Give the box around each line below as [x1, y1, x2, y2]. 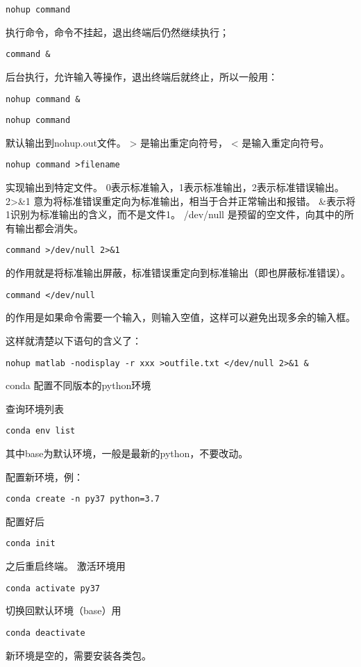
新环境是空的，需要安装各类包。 [6, 648, 151, 662]
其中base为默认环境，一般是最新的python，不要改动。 [6, 446, 249, 461]
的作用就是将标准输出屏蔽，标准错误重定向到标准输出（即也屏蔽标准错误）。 [6, 265, 351, 280]
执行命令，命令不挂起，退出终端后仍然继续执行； [6, 24, 229, 39]
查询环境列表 [6, 401, 64, 415]
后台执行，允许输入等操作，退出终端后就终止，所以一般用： [6, 69, 278, 83]
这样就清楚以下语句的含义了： [6, 333, 142, 347]
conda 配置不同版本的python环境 [6, 378, 151, 393]
